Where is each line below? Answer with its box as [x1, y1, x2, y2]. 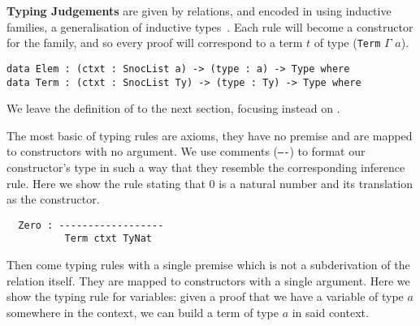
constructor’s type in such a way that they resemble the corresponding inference [6, 159, 405, 175]
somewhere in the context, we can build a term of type [6, 303, 279, 320]
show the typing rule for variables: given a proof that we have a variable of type [6, 288, 404, 305]
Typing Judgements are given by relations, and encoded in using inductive [6, 2, 392, 19]
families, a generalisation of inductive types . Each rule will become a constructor [6, 18, 414, 35]
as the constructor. [6, 191, 100, 208]
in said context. [292, 303, 369, 320]
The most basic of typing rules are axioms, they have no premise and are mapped [6, 127, 413, 144]
